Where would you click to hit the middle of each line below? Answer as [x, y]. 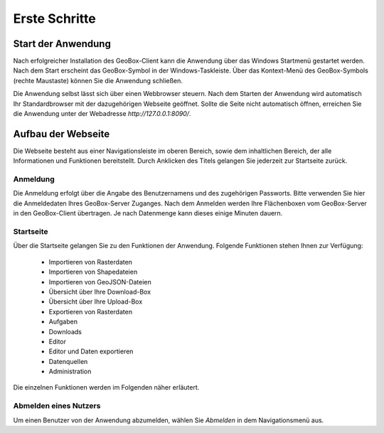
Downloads [65, 331]
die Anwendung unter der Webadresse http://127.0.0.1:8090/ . [102, 114]
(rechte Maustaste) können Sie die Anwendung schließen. [98, 80]
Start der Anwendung [62, 44]
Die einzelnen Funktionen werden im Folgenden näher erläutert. [106, 387]
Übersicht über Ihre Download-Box [100, 292]
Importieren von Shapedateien [93, 272]
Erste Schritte [54, 18]
